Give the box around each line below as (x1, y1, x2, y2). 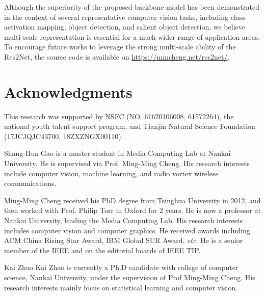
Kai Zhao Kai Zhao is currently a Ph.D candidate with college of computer (4, 262, 238, 273)
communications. (4, 178, 57, 189)
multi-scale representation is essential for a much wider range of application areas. (4, 31, 260, 42)
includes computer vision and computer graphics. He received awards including (4, 225, 250, 235)
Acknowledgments (4, 81, 132, 102)
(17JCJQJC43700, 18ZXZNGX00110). (4, 130, 123, 141)
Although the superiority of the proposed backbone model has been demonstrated (4, 2, 260, 12)
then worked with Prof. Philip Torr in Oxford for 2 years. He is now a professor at (4, 205, 261, 216)
